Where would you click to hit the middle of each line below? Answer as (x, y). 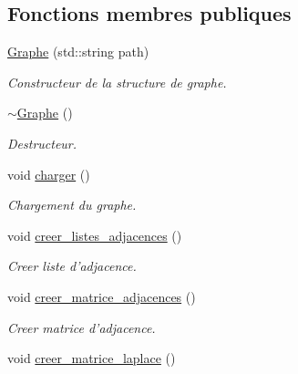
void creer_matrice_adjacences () (102, 296)
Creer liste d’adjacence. (72, 266)
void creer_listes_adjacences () (95, 235)
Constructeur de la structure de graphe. (117, 82)
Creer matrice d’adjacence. (82, 327)
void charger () (49, 174)
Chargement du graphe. (72, 205)
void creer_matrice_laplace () (92, 358)
